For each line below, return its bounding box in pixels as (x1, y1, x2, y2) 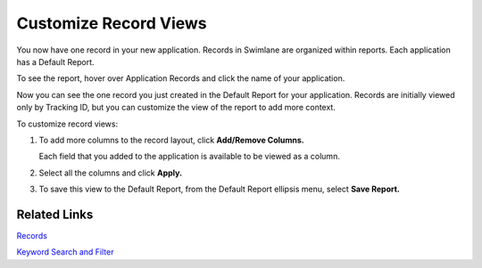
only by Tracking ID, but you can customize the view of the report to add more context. (16, 102, 337, 113)
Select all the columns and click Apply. (38, 167, 183, 178)
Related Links (16, 207, 94, 222)
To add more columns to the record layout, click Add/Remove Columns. (38, 134, 305, 145)
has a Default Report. (16, 56, 95, 67)
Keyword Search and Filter (16, 247, 114, 257)
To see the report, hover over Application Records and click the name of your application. (16, 73, 345, 84)
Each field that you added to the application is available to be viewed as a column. (38, 151, 341, 162)
